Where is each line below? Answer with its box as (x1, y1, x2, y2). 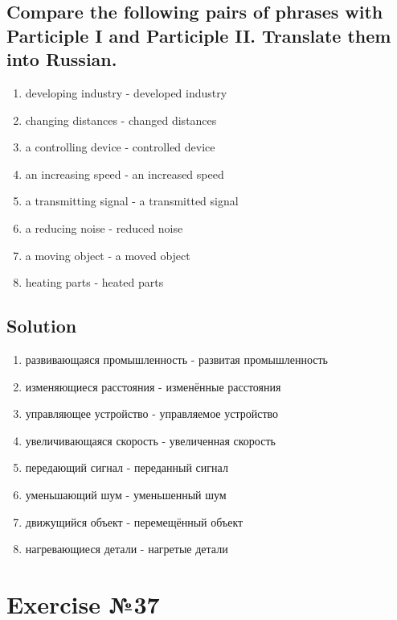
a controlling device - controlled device (25, 138, 215, 155)
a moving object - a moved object (25, 246, 190, 263)
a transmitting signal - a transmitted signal (25, 192, 239, 209)
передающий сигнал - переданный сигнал (25, 459, 228, 476)
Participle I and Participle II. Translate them (6, 23, 391, 48)
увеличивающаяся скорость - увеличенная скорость (25, 432, 276, 448)
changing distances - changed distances (25, 111, 217, 128)
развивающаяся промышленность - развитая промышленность (25, 350, 328, 367)
